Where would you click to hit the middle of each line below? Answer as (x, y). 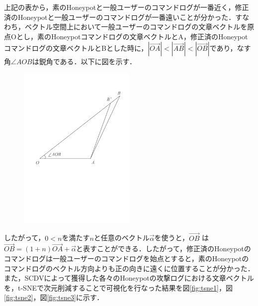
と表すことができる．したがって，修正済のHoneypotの (164, 249)
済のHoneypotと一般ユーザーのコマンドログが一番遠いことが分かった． (120, 17)
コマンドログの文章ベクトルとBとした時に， (76, 48)
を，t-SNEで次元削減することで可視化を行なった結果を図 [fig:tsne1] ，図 (118, 287)
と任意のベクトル (122, 238)
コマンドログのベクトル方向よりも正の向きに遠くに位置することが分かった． (129, 268)
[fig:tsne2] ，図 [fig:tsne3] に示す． (54, 297)
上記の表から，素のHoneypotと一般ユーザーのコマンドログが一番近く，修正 (127, 7)
